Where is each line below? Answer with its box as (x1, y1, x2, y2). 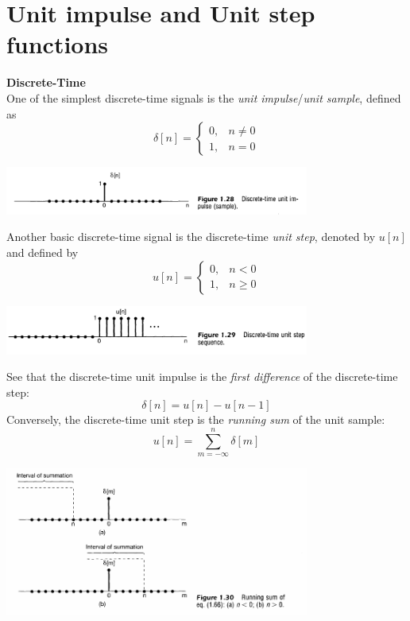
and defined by (6, 244, 79, 261)
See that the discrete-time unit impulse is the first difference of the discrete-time (6, 368, 398, 385)
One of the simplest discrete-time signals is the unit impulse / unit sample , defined (6, 89, 401, 106)
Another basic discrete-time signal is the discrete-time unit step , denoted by (6, 228, 376, 245)
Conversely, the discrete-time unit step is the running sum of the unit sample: (6, 411, 385, 428)
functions (6, 28, 109, 60)
